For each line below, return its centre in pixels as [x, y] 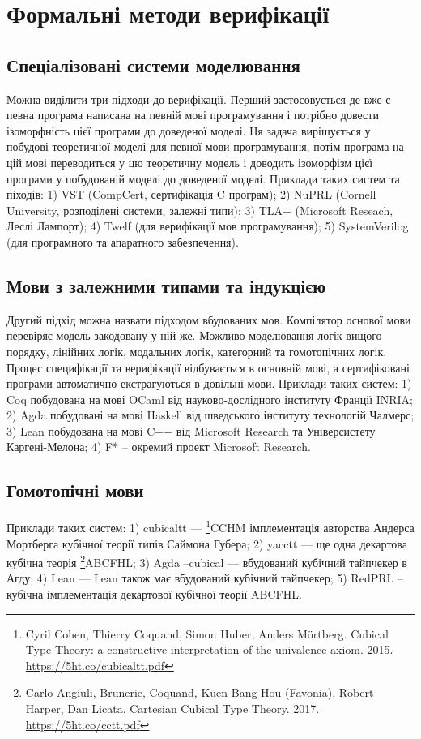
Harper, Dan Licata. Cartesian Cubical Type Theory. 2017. [172, 708]
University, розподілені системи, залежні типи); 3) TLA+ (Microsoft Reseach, [200, 210]
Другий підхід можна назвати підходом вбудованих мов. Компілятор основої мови [209, 319]
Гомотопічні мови [75, 490]
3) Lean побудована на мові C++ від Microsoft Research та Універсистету [191, 430]
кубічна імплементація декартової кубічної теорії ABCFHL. [154, 593]
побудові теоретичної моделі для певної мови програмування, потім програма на [205, 146]
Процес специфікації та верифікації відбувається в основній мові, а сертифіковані [208, 367]
